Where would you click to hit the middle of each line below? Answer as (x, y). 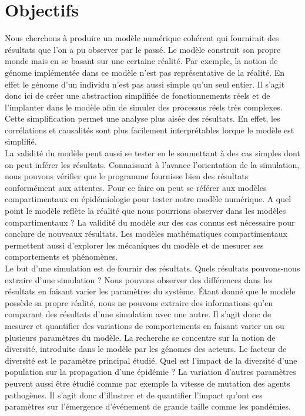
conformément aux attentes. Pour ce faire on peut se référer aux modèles (136, 187)
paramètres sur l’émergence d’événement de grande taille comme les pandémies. (148, 406)
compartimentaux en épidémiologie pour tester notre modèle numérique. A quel (148, 199)
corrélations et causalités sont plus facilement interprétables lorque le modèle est (150, 130)
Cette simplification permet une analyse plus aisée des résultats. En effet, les (143, 118)
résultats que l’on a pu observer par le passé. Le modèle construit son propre (143, 49)
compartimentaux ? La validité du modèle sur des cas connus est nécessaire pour (150, 222)
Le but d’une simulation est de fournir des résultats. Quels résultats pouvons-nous (152, 268)
